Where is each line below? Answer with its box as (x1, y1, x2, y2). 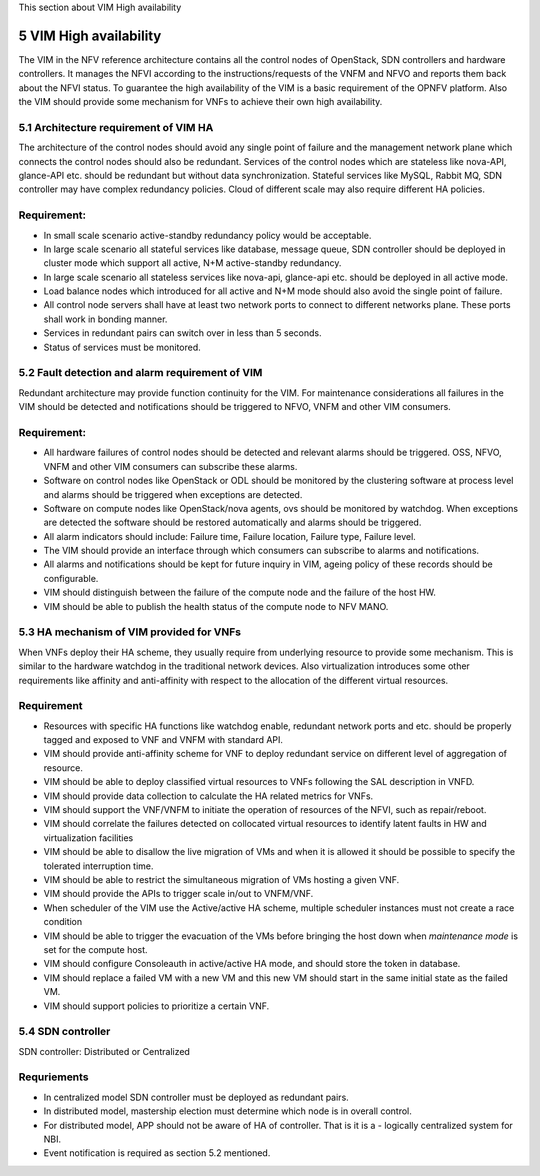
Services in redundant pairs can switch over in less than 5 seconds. (43, 327, 322, 339)
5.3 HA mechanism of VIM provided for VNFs (18, 625, 242, 639)
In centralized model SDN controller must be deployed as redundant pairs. (43, 1091, 349, 1103)
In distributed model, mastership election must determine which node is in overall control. (43, 1105, 412, 1117)
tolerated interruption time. (43, 860, 154, 872)
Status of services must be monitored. (43, 341, 202, 353)
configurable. (43, 572, 99, 584)
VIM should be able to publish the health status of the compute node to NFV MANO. (43, 600, 389, 612)
